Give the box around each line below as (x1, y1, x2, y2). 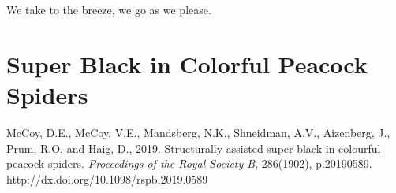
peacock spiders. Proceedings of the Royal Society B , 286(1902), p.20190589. (6, 155, 372, 172)
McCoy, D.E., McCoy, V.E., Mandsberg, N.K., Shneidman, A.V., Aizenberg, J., (6, 124, 390, 140)
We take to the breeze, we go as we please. (6, 2, 211, 17)
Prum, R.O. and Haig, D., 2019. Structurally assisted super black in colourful (6, 139, 381, 156)
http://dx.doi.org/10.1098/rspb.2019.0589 (6, 170, 208, 187)
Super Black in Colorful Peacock (6, 47, 368, 80)
